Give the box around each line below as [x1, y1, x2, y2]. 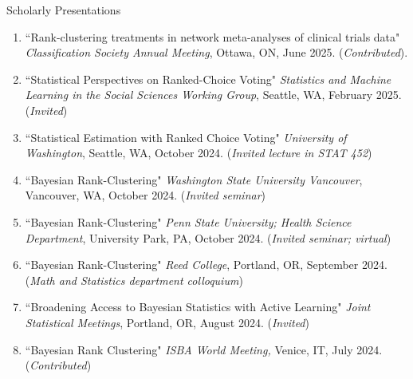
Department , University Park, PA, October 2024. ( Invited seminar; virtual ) [25, 229, 391, 246]
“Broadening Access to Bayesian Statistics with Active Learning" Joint [25, 298, 371, 315]
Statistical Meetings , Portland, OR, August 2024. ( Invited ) [25, 314, 309, 330]
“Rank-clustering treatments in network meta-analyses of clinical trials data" [25, 28, 400, 45]
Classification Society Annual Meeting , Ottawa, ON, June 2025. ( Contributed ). [25, 44, 408, 61]
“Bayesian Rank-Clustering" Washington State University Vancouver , [25, 171, 363, 188]
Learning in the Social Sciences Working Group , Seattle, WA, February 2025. [25, 86, 402, 103]
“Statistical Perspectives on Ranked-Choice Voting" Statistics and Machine [25, 70, 391, 87]
